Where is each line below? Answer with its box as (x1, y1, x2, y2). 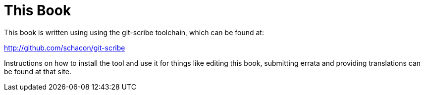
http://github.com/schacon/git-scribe (4, 43, 125, 52)
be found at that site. (4, 67, 71, 76)
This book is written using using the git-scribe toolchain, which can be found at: (4, 28, 264, 37)
